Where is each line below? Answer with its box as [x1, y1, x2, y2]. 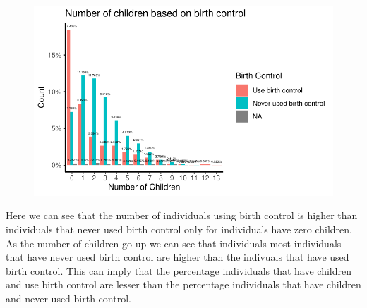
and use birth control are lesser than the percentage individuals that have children [6, 277, 361, 292]
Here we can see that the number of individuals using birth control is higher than [6, 208, 358, 223]
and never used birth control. [6, 290, 131, 305]
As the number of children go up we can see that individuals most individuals [6, 235, 342, 250]
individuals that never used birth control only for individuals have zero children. [6, 222, 352, 236]
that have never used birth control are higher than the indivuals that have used [6, 250, 349, 264]
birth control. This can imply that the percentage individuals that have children [6, 263, 351, 278]
